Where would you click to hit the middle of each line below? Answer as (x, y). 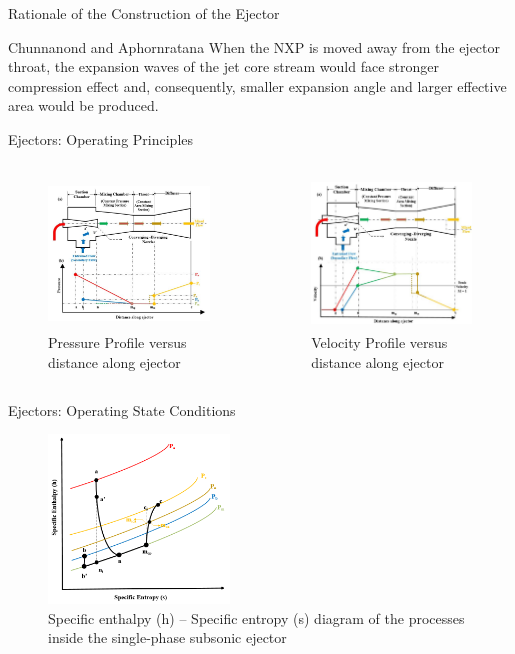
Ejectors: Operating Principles (101, 138)
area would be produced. (83, 105)
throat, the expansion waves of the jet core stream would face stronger (223, 66)
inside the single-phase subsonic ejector (167, 637)
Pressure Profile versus (117, 342)
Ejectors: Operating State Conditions (122, 409)
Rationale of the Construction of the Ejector (144, 13)
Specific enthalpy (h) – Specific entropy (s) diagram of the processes (256, 617)
